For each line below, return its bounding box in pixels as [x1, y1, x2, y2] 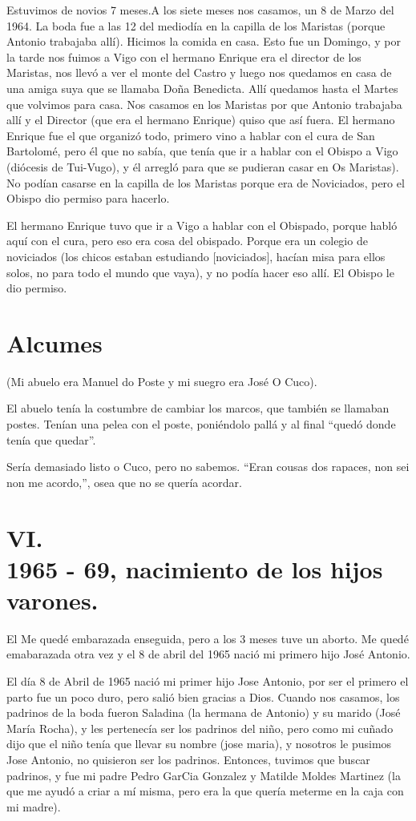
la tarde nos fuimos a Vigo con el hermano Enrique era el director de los [6, 48, 361, 65]
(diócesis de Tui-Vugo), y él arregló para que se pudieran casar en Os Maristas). [6, 158, 399, 175]
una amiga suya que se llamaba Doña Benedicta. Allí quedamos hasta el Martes [6, 79, 398, 96]
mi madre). [6, 798, 61, 815]
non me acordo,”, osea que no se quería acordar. [6, 473, 242, 490]
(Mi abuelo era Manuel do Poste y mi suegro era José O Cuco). [6, 372, 317, 389]
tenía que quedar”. [6, 431, 96, 448]
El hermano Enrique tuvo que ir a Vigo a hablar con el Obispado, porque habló [6, 216, 398, 233]
